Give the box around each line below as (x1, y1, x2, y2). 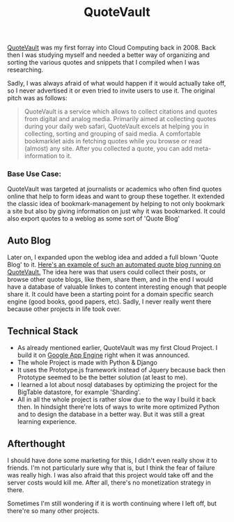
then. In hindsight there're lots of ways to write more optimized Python (17, 403, 220, 411)
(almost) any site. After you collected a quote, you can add (24, 144, 193, 153)
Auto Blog (7, 235, 51, 246)
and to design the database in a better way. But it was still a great (17, 410, 205, 418)
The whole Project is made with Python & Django (17, 358, 158, 367)
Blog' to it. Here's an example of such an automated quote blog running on (7, 260, 221, 269)
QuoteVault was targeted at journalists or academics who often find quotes (7, 185, 222, 193)
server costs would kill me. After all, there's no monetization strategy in (7, 478, 211, 487)
